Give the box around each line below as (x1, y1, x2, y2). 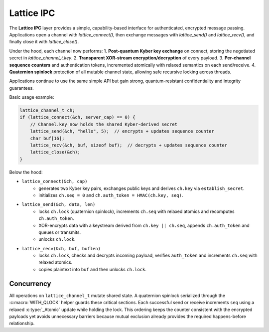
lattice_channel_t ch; (19, 108, 75, 113)
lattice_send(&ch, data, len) (21, 202, 96, 207)
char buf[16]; (30, 135, 65, 141)
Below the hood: (9, 169, 43, 175)
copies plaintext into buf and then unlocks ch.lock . (38, 266, 147, 272)
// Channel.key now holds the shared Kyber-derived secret (30, 121, 178, 127)
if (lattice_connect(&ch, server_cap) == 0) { (19, 115, 135, 120)
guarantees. (9, 85, 34, 91)
